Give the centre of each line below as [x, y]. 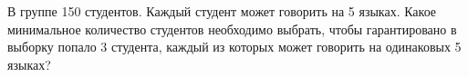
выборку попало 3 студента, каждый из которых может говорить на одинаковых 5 [234, 47]
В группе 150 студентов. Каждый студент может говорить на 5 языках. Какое [222, 11]
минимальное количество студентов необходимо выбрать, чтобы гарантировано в [232, 29]
